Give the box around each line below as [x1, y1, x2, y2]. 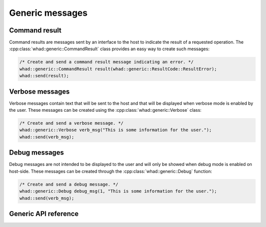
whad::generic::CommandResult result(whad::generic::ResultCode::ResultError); [19, 66, 217, 71]
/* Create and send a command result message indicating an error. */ [19, 59, 194, 65]
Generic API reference [9, 209, 79, 218]
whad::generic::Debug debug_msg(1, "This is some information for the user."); [19, 189, 217, 194]
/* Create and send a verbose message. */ [19, 121, 124, 126]
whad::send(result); [19, 73, 69, 79]
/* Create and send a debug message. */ [19, 181, 118, 187]
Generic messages [9, 7, 88, 18]
